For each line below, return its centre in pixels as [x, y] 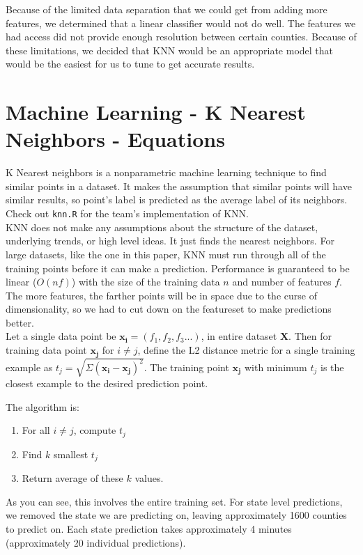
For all [36, 430]
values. [149, 478]
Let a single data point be [61, 336]
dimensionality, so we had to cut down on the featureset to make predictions [169, 309]
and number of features [282, 282]
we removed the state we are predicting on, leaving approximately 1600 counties [176, 515]
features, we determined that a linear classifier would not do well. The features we [181, 23]
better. [20, 322]
